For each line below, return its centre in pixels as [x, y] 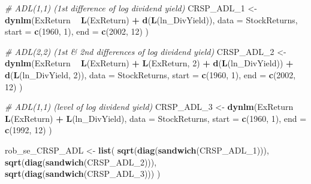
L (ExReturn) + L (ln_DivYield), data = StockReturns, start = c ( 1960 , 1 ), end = [156, 118]
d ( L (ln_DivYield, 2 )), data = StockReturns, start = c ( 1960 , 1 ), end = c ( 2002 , [150, 74]
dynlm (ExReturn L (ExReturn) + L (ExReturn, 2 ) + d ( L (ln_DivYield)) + [149, 63]
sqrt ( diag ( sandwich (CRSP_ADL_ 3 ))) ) [83, 174]
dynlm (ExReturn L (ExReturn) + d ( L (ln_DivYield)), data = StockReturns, [151, 19]
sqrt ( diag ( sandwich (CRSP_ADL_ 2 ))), [81, 162]
